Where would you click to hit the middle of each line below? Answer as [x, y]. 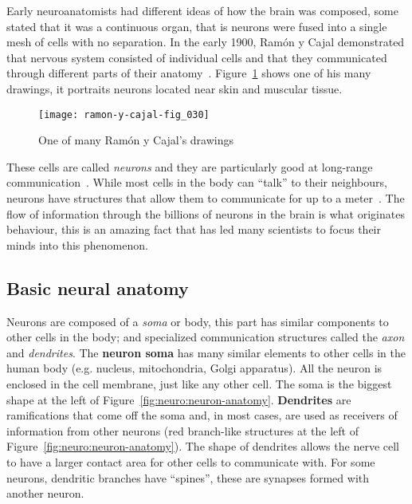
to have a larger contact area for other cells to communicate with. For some [191, 461]
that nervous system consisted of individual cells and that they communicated [197, 57]
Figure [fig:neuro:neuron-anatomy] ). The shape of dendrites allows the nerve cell [203, 446]
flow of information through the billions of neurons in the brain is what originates [206, 213]
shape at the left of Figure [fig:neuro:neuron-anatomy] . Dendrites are [179, 399]
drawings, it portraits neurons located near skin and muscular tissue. [175, 88]
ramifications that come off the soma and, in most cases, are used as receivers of [202, 415]
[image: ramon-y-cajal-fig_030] [124, 114]
